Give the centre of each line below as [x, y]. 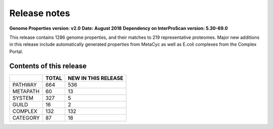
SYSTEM [23, 98]
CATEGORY [26, 117]
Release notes [40, 13]
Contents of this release [48, 66]
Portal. [16, 51]
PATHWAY [25, 85]
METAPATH [26, 91]
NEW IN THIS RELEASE [95, 78]
